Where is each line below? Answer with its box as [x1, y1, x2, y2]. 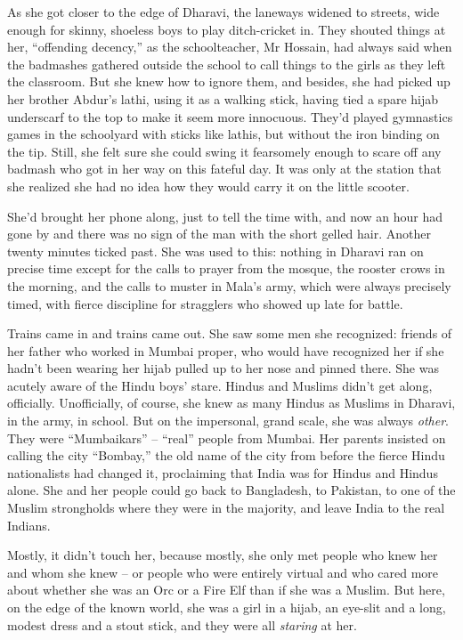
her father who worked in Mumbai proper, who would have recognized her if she [7, 341, 444, 360]
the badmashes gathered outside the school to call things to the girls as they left [7, 54, 446, 73]
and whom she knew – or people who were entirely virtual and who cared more [7, 563, 439, 581]
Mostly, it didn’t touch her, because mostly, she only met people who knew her [7, 546, 438, 564]
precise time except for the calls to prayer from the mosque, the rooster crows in [7, 259, 445, 278]
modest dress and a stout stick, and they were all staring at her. [7, 615, 357, 634]
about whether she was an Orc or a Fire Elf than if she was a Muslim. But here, [7, 580, 445, 599]
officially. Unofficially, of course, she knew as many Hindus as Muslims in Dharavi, [7, 393, 456, 412]
